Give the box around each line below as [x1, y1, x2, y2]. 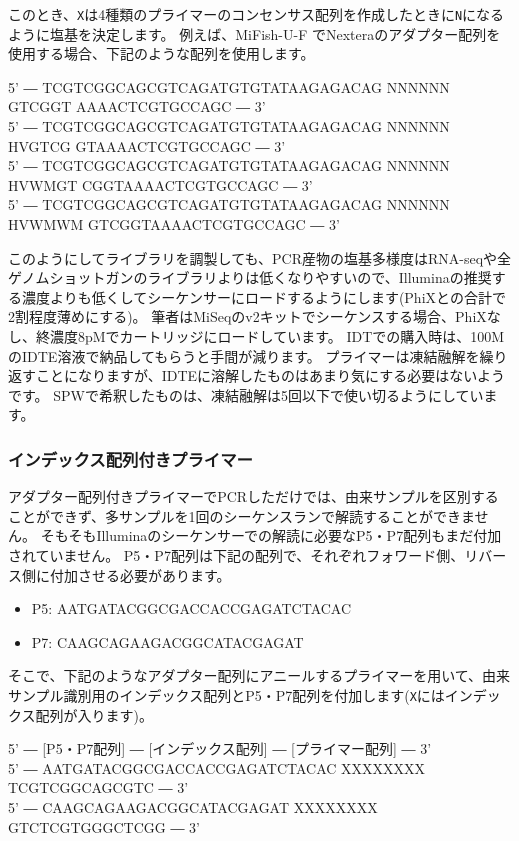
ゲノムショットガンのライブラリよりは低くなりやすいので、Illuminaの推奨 [8, 267, 492, 288]
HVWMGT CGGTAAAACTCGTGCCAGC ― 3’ [8, 174, 313, 195]
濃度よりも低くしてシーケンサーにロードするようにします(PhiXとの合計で [21, 286, 506, 307]
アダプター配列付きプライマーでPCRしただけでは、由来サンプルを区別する [8, 486, 499, 507]
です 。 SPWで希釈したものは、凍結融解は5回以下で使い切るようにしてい [8, 384, 484, 405]
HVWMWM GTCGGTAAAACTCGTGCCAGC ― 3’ [8, 214, 340, 234]
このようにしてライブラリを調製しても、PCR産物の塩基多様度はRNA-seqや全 [8, 247, 512, 268]
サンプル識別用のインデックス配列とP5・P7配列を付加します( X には [8, 684, 445, 705]
